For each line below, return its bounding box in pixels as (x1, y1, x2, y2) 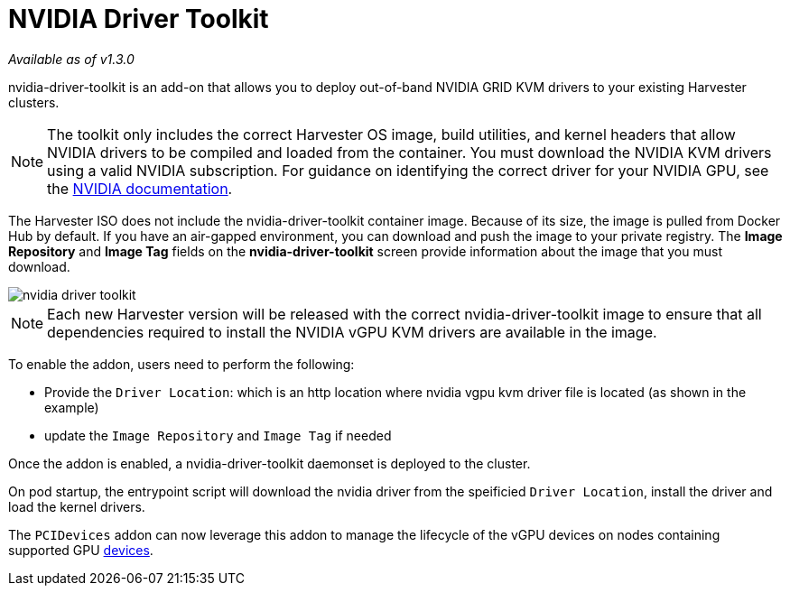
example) (44, 399, 99, 415)
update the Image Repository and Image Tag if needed (44, 427, 392, 443)
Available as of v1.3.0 (8, 51, 135, 67)
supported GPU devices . (8, 542, 153, 558)
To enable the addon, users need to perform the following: (8, 356, 355, 372)
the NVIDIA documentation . (47, 179, 233, 198)
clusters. (8, 94, 60, 110)
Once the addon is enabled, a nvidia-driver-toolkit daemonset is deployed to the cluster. (8, 455, 531, 471)
